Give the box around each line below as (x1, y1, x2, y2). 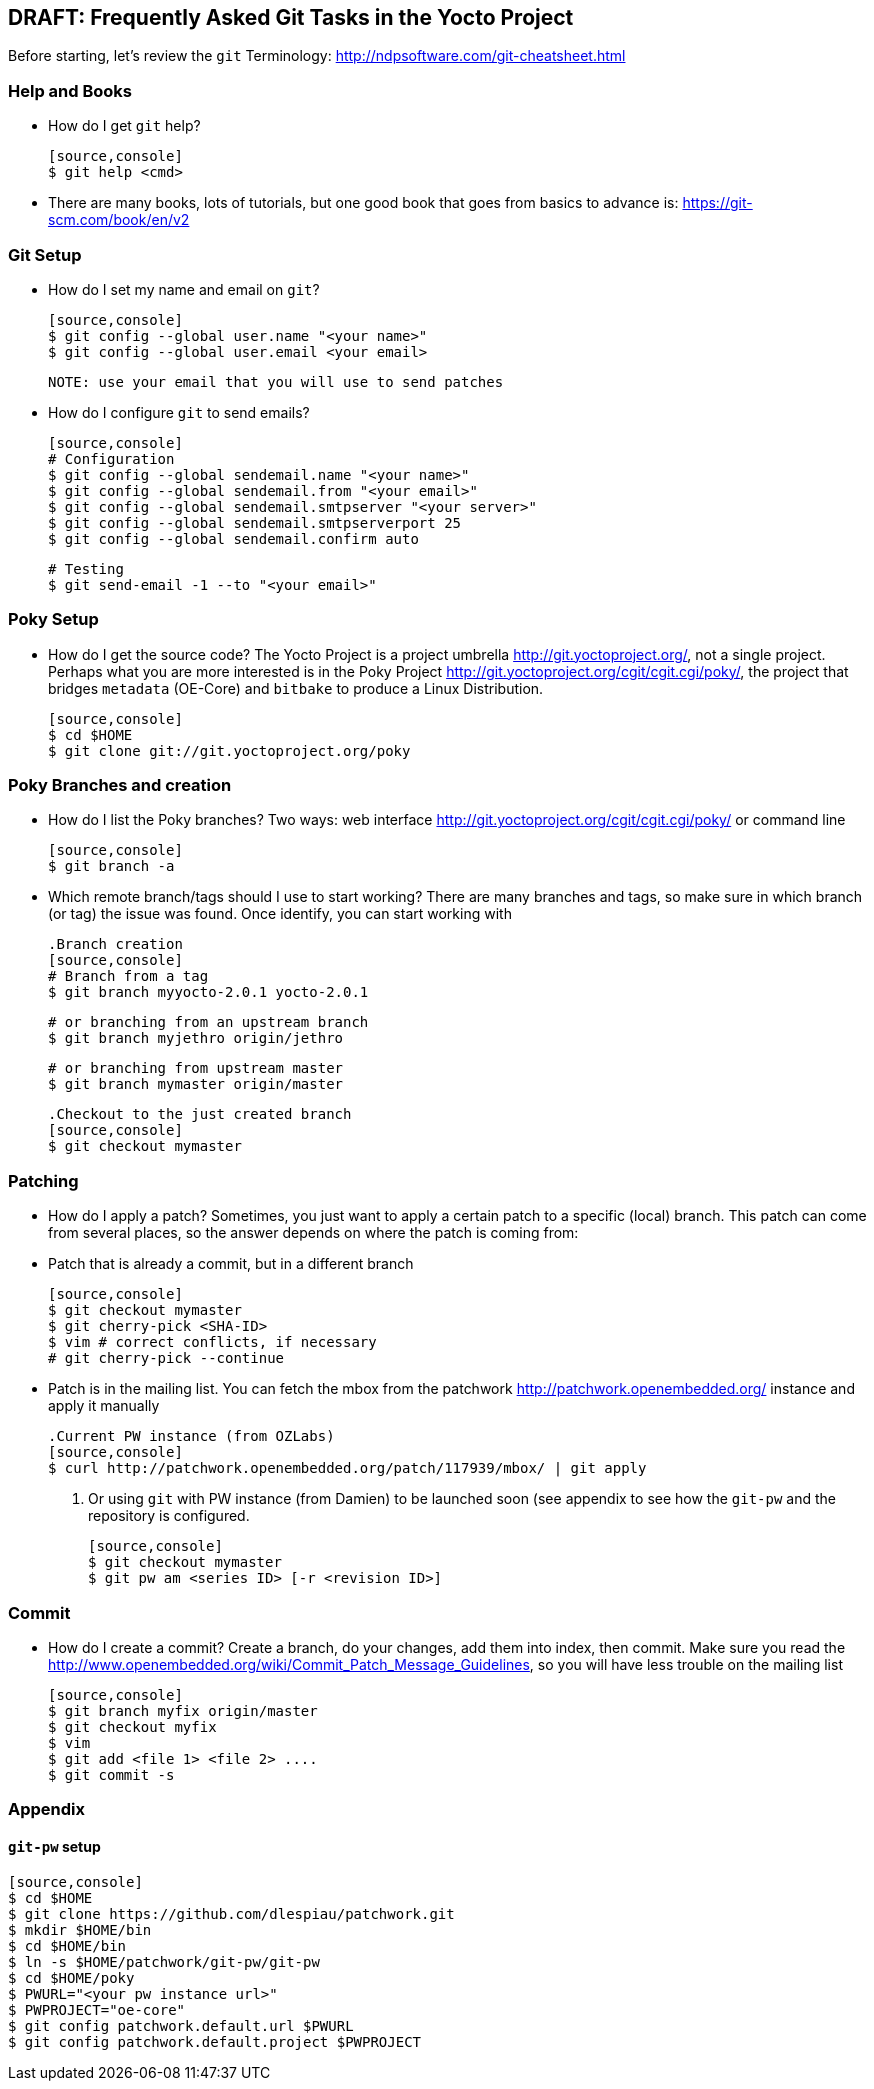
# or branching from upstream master (48, 1060, 344, 1077)
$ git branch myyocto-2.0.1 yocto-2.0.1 (48, 984, 369, 1001)
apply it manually (48, 1397, 160, 1415)
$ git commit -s (48, 1766, 175, 1783)
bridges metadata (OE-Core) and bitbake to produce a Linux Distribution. (48, 679, 544, 697)
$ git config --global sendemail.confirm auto (48, 530, 419, 547)
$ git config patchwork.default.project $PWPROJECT (8, 2033, 422, 2050)
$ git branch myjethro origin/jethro (48, 1030, 344, 1047)
